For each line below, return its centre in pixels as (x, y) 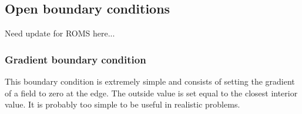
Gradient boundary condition (75, 59)
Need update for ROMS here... (60, 33)
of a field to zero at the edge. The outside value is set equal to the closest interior (151, 93)
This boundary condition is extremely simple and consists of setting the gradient (150, 81)
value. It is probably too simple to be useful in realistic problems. (123, 104)
